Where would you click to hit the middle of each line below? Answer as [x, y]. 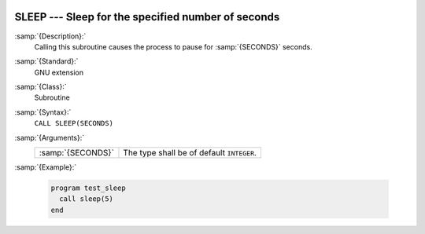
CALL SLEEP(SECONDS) [74, 123]
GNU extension [59, 72]
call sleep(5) [87, 199]
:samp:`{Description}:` [50, 36]
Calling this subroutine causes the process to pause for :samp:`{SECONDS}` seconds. [173, 46]
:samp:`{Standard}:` [46, 61]
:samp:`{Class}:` [41, 87]
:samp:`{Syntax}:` [43, 112]
